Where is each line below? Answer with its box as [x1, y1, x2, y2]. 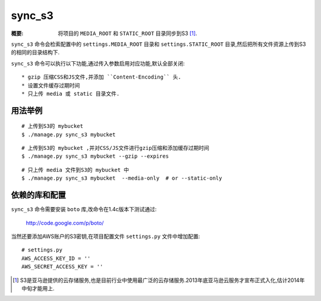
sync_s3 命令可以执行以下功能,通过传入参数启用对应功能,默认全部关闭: [11, 59, 185, 67]
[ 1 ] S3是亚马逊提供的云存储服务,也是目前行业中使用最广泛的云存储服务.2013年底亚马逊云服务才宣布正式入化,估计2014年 [12, 277, 305, 284]
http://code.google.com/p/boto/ [26, 219, 104, 226]
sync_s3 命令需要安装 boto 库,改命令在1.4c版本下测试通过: [11, 206, 157, 213]
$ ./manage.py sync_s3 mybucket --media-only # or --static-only [21, 175, 222, 181]
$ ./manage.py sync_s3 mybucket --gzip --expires [21, 153, 169, 160]
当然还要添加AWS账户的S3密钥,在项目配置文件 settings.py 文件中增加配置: [11, 233, 200, 240]
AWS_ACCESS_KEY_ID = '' [21, 255, 91, 262]
